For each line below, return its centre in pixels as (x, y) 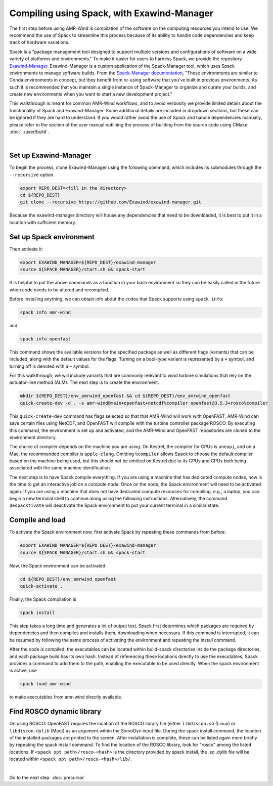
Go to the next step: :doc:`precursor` (48, 777)
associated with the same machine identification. (60, 468)
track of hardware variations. (39, 42)
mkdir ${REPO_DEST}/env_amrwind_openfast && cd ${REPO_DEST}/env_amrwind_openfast (125, 396)
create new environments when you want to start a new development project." (91, 94)
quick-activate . (41, 586)
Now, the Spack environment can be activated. (58, 565)
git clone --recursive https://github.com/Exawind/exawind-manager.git (111, 202)
